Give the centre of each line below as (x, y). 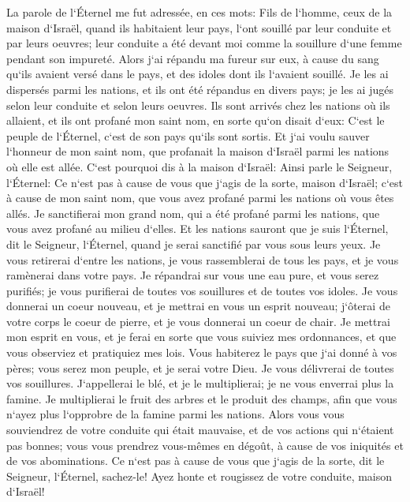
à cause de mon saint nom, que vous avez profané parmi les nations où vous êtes (200, 198)
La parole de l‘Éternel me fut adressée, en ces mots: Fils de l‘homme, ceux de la (199, 12)
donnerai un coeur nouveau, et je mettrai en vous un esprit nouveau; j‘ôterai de (198, 306)
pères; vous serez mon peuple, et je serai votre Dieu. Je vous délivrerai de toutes (200, 367)
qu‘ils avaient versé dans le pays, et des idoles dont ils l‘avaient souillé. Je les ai (198, 74)
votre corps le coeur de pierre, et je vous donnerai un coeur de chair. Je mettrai (198, 321)
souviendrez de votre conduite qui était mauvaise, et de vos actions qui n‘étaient (200, 430)
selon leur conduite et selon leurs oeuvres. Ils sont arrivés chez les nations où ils (198, 105)
